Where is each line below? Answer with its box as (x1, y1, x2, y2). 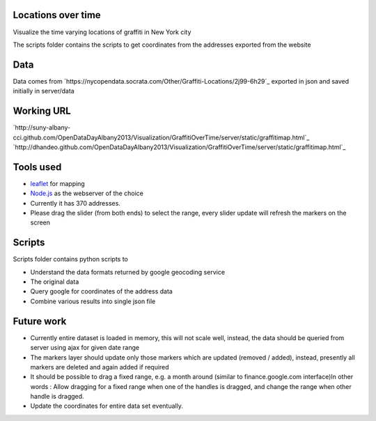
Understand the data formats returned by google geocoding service (30, 268, 226, 276)
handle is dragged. (30, 392, 84, 401)
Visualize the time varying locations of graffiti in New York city (13, 28, 191, 36)
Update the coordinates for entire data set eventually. (30, 401, 184, 411)
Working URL (13, 105, 71, 117)
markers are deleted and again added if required (30, 362, 170, 371)
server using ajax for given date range (30, 344, 139, 352)
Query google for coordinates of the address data (30, 287, 173, 296)
